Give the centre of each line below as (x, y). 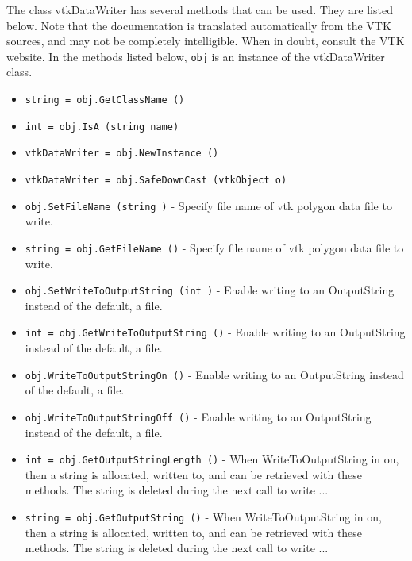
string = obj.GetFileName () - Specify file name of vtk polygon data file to (214, 247)
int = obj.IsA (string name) (102, 127)
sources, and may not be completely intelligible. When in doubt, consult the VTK (206, 41)
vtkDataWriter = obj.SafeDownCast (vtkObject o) (156, 180)
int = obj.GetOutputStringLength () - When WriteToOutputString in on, (212, 459)
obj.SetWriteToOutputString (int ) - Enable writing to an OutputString (210, 290)
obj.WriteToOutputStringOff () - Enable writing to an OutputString (198, 416)
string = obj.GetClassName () (105, 100)
